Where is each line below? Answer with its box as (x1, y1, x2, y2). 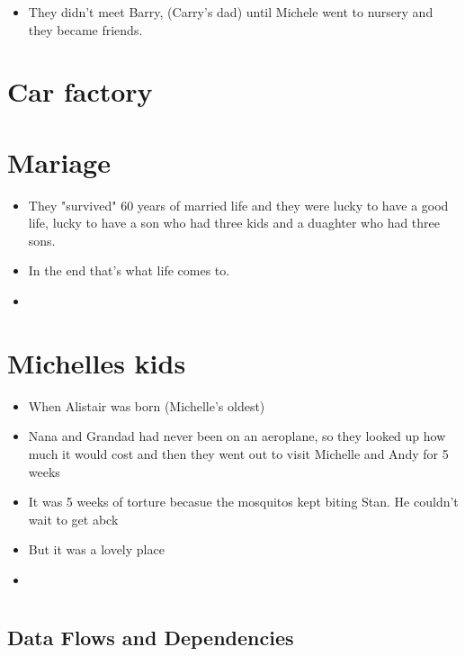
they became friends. (28, 20, 143, 39)
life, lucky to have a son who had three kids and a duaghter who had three (28, 213, 441, 232)
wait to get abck (28, 509, 119, 528)
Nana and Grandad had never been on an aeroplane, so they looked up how (28, 427, 446, 445)
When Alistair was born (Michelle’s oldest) (28, 396, 265, 415)
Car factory (7, 73, 153, 110)
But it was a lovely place (28, 540, 165, 559)
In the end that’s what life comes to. (28, 261, 230, 280)
